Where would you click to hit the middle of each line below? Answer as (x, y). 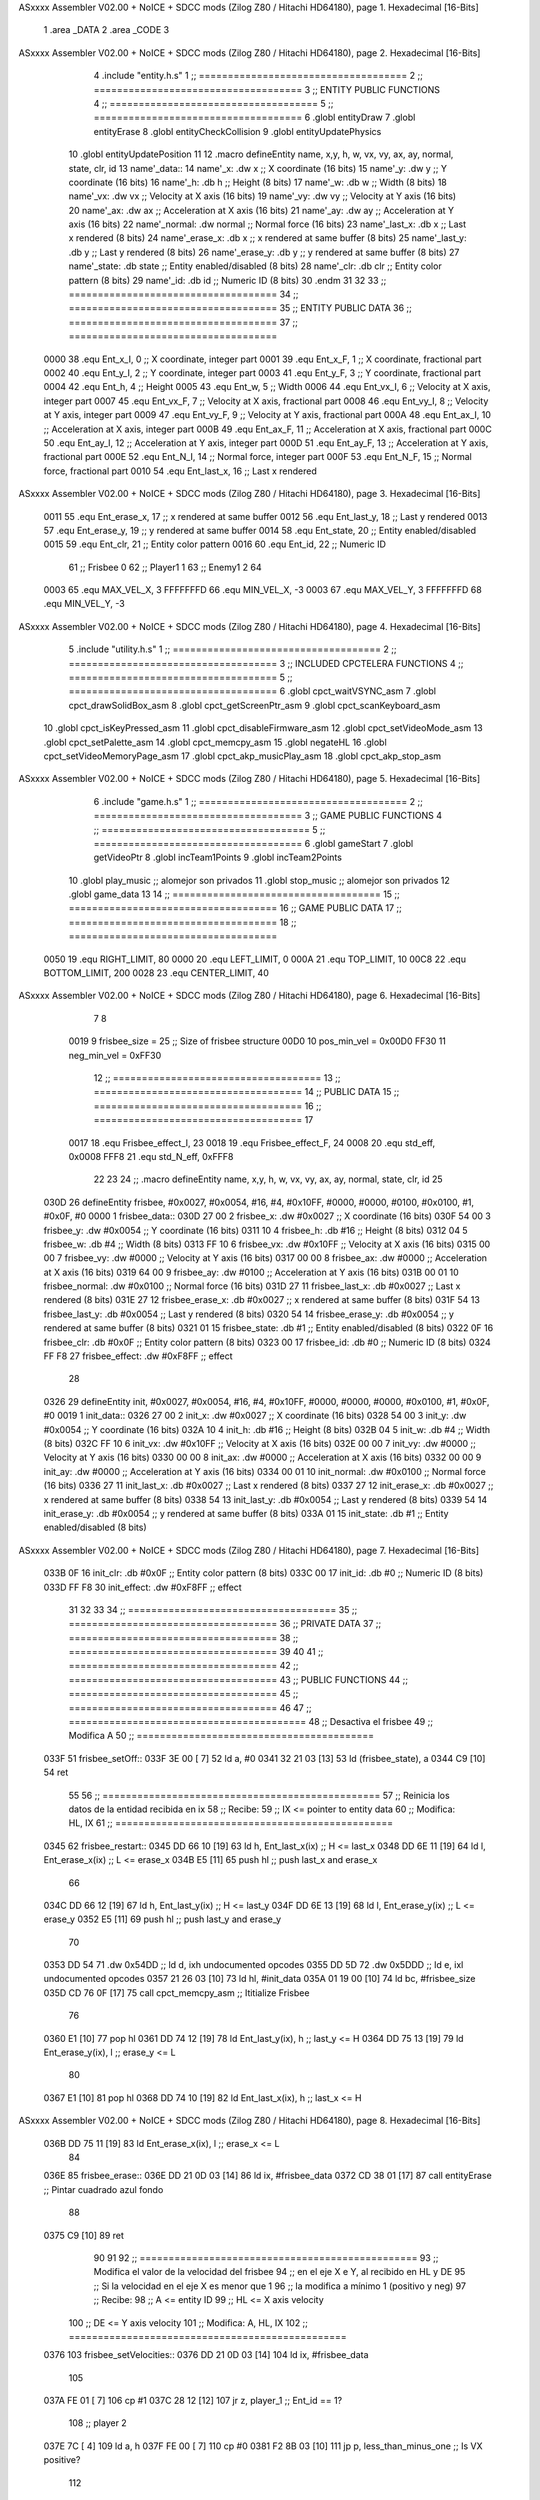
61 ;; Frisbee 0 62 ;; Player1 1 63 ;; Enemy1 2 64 (165, 567)
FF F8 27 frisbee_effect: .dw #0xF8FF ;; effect (138, 1356)
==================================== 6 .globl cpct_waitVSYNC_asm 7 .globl (252, 691)
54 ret (56, 1772)
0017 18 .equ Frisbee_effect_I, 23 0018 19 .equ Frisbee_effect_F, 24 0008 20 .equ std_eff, (251, 1142)
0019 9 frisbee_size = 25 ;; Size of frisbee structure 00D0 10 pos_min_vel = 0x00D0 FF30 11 (257, 1041)
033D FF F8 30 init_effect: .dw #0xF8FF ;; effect (142, 1587)
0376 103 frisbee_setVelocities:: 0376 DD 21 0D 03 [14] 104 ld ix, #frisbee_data (206, 2355)
